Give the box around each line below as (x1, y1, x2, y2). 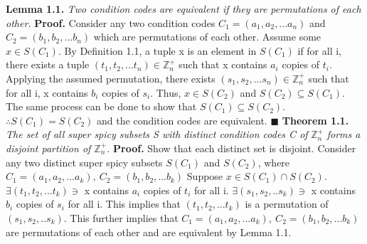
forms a (326, 127, 361, 142)
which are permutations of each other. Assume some (93, 29, 321, 44)
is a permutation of (245, 196, 329, 211)
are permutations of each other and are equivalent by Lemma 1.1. (6, 224, 292, 239)
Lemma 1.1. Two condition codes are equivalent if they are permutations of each (6, 1, 361, 16)
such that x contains (179, 57, 267, 72)
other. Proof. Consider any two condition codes (6, 15, 216, 30)
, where (257, 154, 290, 169)
